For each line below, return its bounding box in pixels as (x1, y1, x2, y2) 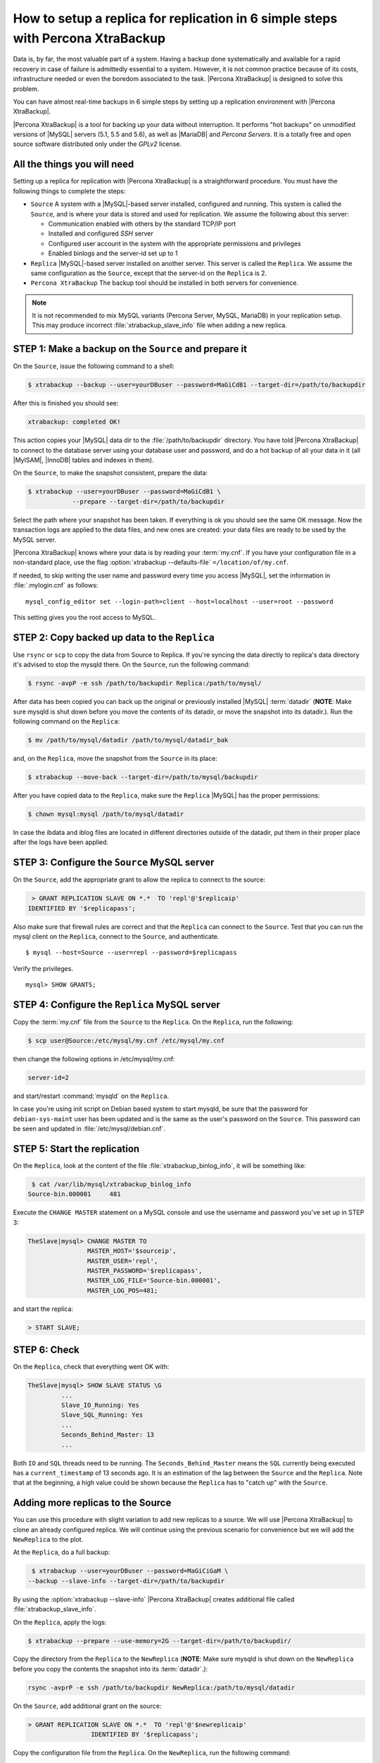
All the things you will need (13, 159, 134, 171)
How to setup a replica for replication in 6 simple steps (13, 11, 338, 26)
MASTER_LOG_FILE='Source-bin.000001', (87, 1276, 221, 1285)
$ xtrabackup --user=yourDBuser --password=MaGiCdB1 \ (27, 487, 221, 496)
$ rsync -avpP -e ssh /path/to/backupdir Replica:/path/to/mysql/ (27, 679, 262, 688)
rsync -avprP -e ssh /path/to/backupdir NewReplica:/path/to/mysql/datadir (27, 1683, 296, 1692)
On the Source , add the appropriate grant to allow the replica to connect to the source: (13, 875, 265, 884)
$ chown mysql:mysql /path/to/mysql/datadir (27, 810, 184, 818)
